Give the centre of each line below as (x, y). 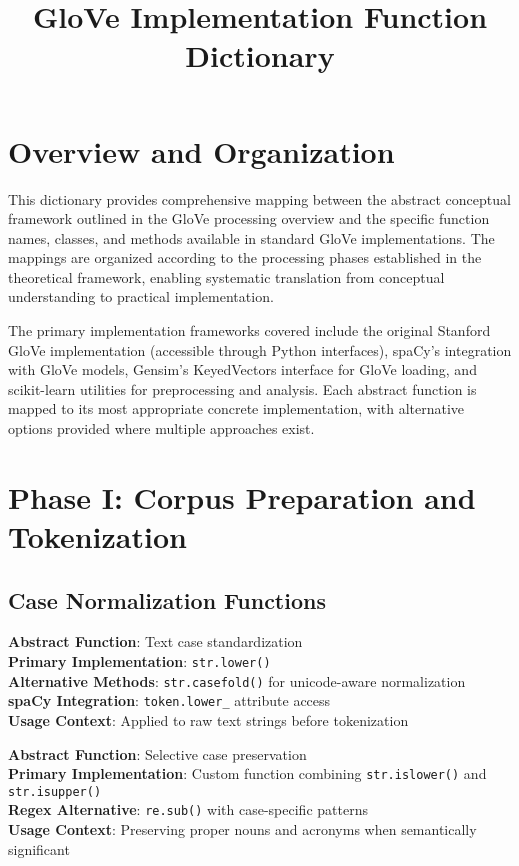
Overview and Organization (201, 150)
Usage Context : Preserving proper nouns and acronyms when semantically (242, 829)
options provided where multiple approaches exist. (161, 428)
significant (39, 848)
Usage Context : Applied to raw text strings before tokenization (208, 719)
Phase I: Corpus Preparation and (242, 496)
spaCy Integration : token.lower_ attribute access (169, 700)
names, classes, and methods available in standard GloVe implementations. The (251, 237)
